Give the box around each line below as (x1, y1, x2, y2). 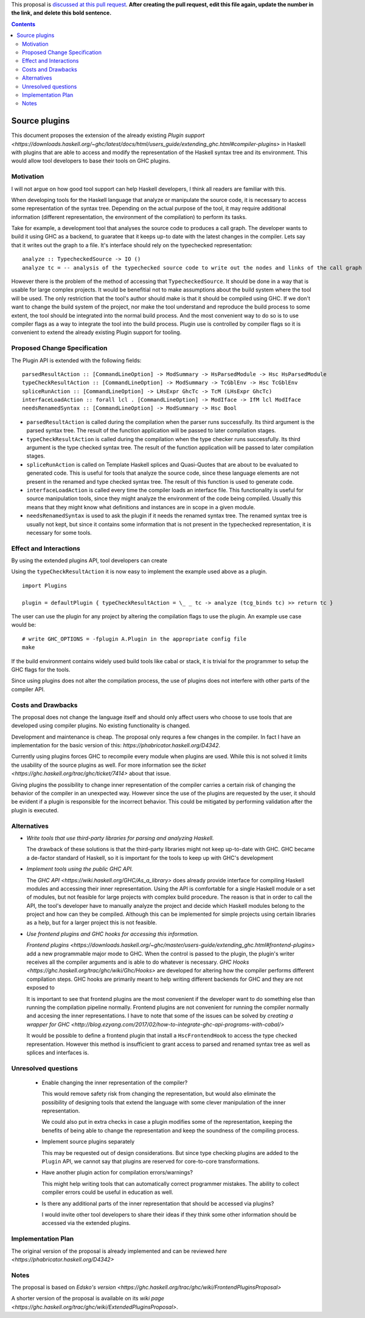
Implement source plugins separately (41, 1138, 135, 1145)
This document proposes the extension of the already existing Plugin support (11, 131, 205, 139)
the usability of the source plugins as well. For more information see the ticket (11, 761, 206, 769)
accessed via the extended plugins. (41, 1219, 131, 1227)
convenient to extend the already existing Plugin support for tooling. (11, 329, 182, 336)
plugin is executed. (11, 806, 59, 814)
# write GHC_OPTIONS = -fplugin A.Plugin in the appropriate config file (22, 635, 247, 642)
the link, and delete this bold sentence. (11, 9, 112, 16)
